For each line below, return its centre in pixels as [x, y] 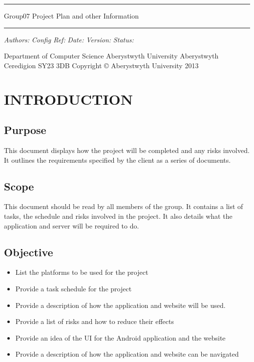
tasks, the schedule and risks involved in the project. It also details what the [118, 216]
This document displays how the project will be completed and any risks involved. [127, 150]
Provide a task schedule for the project [74, 288]
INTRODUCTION [69, 99]
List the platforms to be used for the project [82, 272]
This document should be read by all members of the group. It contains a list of [124, 206]
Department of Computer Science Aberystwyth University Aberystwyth [111, 56]
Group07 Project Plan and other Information [72, 16]
